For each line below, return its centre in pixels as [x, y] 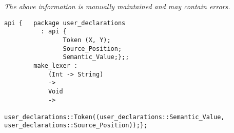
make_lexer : [56, 65]
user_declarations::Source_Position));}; [76, 126]
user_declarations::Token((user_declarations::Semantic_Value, [114, 117]
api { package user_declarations [65, 23]
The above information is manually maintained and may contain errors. [117, 6]
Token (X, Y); [87, 40]
